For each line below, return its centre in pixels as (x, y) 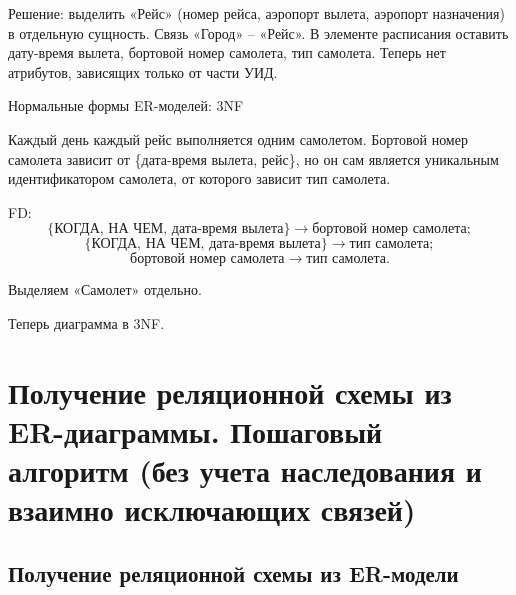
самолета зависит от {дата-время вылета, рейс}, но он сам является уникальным (253, 158)
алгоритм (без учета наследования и (245, 470)
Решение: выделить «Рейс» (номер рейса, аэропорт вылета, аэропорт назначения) (256, 13)
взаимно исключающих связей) (212, 509)
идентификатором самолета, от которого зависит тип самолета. (199, 178)
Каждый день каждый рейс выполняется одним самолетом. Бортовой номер (238, 138)
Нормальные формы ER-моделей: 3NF (126, 105)
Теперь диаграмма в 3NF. (86, 322)
